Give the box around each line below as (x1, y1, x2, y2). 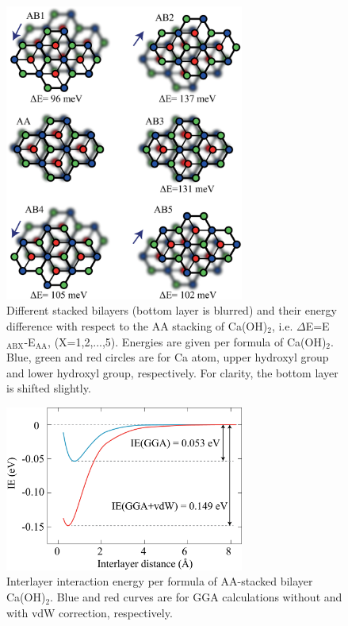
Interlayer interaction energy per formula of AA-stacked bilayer (6, 573, 313, 589)
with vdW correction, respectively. (6, 604, 173, 620)
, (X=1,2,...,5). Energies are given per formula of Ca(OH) (48, 333, 327, 350)
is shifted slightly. (6, 380, 91, 396)
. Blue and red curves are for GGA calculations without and (50, 589, 342, 605)
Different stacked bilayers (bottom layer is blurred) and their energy (6, 302, 337, 319)
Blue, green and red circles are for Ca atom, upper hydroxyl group (6, 349, 329, 365)
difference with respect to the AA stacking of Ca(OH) (6, 318, 268, 334)
